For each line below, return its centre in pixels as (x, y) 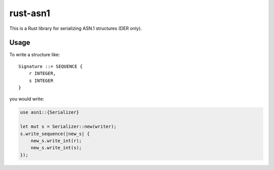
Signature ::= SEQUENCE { (51, 66)
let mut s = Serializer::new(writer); (68, 127)
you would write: (27, 99)
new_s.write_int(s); (56, 148)
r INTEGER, (42, 74)
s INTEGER (41, 80)
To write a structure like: (35, 55)
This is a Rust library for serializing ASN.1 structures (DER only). (76, 28)
